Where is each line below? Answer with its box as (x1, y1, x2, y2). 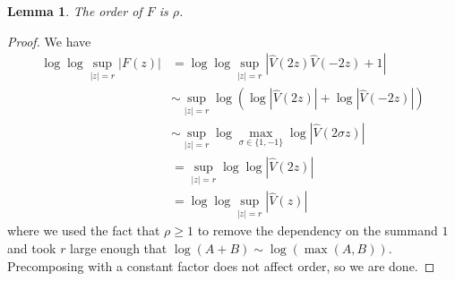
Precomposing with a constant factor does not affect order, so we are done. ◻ (7, 256, 435, 275)
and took (7, 239, 56, 258)
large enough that (70, 239, 167, 258)
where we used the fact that (7, 221, 160, 240)
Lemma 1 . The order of (7, 2, 142, 20)
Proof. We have (7, 31, 91, 50)
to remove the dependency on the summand (197, 221, 438, 240)
